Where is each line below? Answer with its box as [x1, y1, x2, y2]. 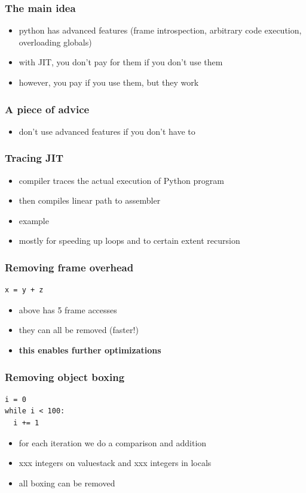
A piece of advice [5, 101, 90, 116]
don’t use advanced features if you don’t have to [19, 125, 195, 137]
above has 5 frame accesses [19, 303, 117, 316]
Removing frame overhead [5, 259, 134, 274]
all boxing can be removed [19, 476, 115, 489]
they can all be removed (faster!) [19, 323, 139, 336]
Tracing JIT [5, 150, 64, 165]
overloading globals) [19, 35, 92, 48]
